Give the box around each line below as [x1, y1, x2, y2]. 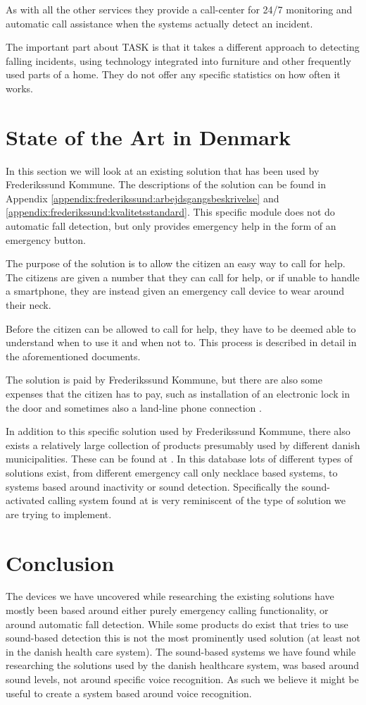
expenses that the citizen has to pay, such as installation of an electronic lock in [6, 386, 350, 400]
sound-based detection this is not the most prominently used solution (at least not [6, 630, 360, 645]
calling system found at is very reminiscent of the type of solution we [48, 493, 346, 508]
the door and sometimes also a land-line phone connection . [6, 400, 262, 415]
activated [6, 493, 45, 508]
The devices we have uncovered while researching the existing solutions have [6, 589, 334, 603]
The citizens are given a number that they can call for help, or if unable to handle [6, 269, 360, 284]
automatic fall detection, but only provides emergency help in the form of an [6, 219, 336, 233]
